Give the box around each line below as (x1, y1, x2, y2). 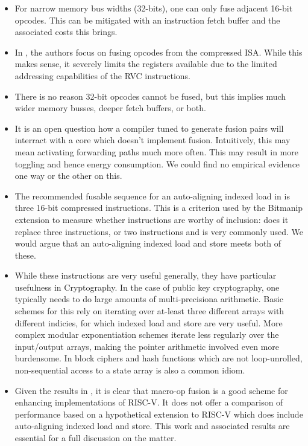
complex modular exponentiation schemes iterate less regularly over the (14, 328, 279, 341)
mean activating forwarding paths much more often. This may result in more (14, 145, 298, 158)
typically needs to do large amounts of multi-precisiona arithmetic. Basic (14, 292, 283, 305)
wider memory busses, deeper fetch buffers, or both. (14, 102, 206, 114)
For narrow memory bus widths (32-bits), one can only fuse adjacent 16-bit (14, 2, 293, 14)
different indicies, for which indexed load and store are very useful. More (14, 316, 283, 329)
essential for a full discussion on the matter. (14, 431, 177, 444)
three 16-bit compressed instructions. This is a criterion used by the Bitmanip (14, 201, 303, 214)
